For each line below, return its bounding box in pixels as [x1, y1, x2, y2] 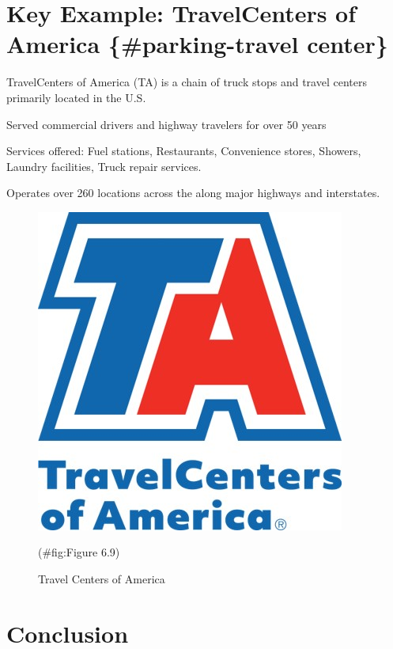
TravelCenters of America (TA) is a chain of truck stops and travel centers [6, 74, 367, 90]
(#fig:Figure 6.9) [38, 544, 120, 560]
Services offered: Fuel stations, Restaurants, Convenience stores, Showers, [6, 142, 361, 159]
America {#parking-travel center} [6, 28, 388, 60]
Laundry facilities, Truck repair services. [6, 158, 202, 174]
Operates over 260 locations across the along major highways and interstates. [6, 184, 380, 201]
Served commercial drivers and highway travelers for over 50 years [6, 116, 327, 132]
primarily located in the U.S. [6, 89, 146, 105]
